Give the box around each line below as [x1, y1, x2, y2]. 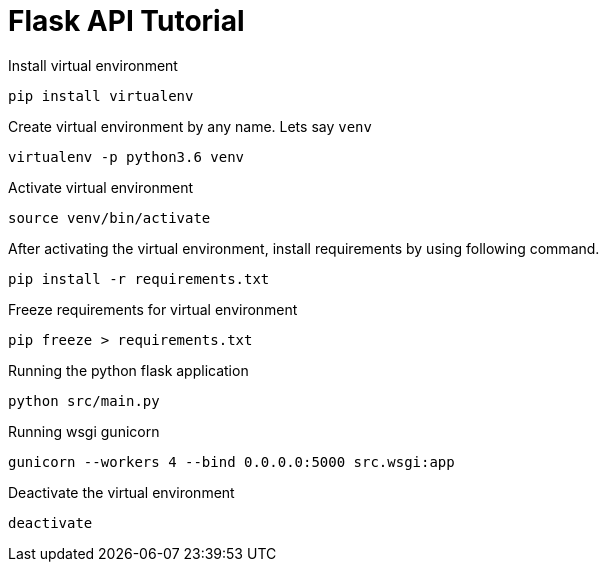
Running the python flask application [8, 361, 249, 379]
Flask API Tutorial [8, 4, 245, 38]
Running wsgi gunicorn [8, 422, 160, 440]
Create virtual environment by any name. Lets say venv [8, 117, 372, 135]
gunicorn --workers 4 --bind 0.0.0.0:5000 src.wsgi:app [8, 453, 455, 470]
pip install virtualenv [8, 87, 194, 104]
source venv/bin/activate [8, 209, 211, 226]
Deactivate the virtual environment [8, 483, 235, 501]
